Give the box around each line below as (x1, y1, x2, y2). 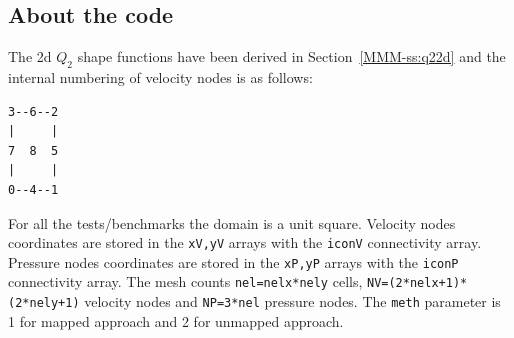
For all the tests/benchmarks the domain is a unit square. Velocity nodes (8, 212, 456, 233)
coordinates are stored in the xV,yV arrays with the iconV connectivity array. (8, 232, 482, 253)
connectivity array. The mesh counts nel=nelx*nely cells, (8, 271, 363, 292)
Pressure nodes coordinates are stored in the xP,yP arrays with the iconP (8, 251, 459, 272)
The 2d (8, 46, 52, 67)
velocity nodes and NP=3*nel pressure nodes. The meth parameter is (84, 291, 501, 312)
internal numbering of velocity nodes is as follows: (8, 67, 313, 87)
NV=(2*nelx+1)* (366, 276, 468, 291)
